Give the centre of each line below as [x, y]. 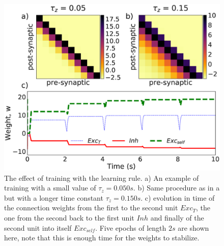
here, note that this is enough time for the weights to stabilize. [102, 238]
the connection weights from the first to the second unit [91, 208]
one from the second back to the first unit [69, 218]
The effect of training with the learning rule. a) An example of [102, 177]
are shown [193, 227]
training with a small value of [50, 188]
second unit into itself [38, 227]
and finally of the [177, 218]
